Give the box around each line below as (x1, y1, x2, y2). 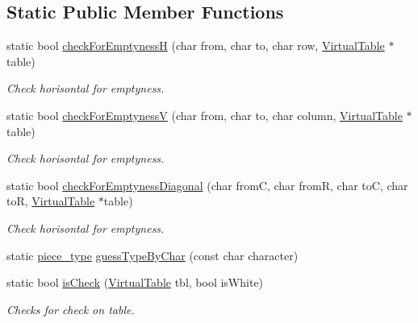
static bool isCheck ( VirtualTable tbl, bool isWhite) (6, 274, 264, 291)
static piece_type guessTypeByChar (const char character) (6, 246, 299, 263)
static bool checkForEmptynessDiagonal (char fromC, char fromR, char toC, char (6, 176, 408, 193)
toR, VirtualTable (6, 193, 95, 209)
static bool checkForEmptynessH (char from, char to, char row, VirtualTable (6, 37, 385, 54)
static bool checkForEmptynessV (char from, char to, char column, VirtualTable (6, 106, 403, 123)
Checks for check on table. (6, 300, 135, 317)
